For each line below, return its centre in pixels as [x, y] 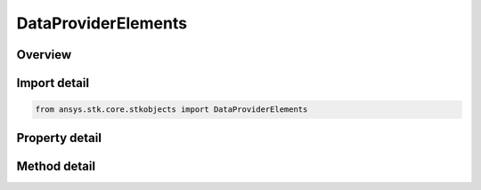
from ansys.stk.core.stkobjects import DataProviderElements [171, 110]
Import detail [53, 83]
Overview [44, 55]
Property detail [59, 138]
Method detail [56, 166]
